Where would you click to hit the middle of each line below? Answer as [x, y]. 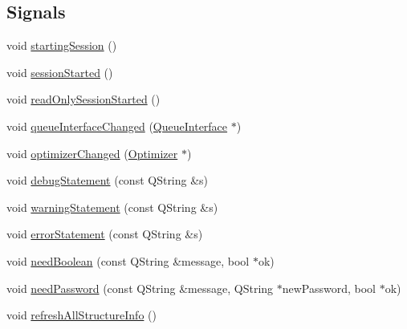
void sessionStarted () [60, 72]
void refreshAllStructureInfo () [81, 315]
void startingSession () [62, 45]
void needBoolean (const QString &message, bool [128, 260]
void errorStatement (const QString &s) [105, 234]
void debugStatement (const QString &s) [108, 180]
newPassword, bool [329, 288]
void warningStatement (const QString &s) [112, 207]
